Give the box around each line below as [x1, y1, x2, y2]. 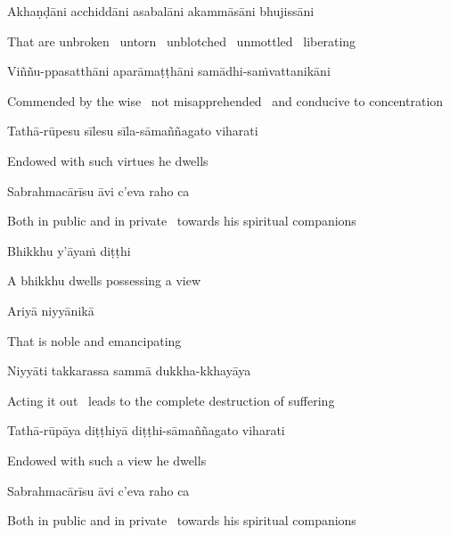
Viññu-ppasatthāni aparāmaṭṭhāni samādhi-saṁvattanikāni [7, 62, 331, 80]
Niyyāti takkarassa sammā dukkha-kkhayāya [7, 361, 251, 380]
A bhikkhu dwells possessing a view [7, 271, 200, 290]
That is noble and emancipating [7, 331, 182, 350]
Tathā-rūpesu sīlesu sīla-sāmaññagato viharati [7, 121, 258, 140]
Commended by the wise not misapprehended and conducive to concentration [7, 91, 444, 110]
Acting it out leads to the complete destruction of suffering [7, 391, 335, 409]
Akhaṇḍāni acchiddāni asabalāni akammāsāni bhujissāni [7, 2, 315, 20]
